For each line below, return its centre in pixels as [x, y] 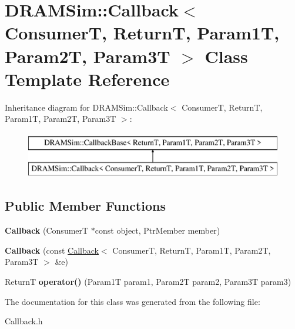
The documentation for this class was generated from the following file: [133, 301]
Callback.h [24, 321]
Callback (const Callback [52, 250]
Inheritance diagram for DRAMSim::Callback [86, 107]
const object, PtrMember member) [157, 230]
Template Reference [87, 79]
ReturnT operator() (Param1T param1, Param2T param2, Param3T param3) [148, 282]
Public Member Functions [85, 206]
